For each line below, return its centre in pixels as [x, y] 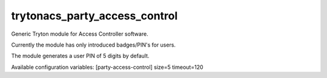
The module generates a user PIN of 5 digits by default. [80, 56]
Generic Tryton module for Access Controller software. [80, 34]
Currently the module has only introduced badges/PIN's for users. [93, 45]
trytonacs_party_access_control [94, 16]
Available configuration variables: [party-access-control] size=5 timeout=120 [107, 67]
